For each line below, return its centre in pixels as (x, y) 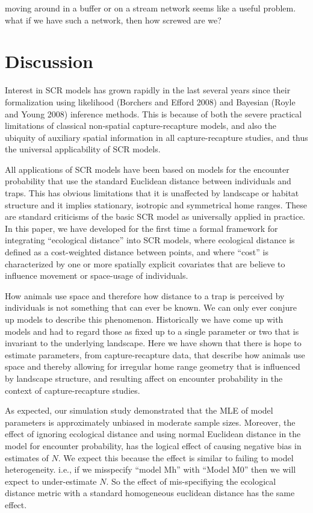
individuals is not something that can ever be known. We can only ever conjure (151, 307)
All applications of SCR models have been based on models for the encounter (147, 169)
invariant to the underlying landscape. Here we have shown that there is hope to (153, 343)
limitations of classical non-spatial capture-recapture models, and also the (141, 126)
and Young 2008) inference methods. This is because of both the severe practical (153, 113)
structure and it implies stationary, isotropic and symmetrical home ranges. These (156, 204)
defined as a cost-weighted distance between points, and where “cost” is (137, 252)
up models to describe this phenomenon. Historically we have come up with (144, 319)
